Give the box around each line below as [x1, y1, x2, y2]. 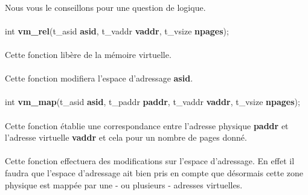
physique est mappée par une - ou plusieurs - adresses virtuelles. [5, 178, 243, 191]
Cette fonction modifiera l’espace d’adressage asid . [5, 72, 193, 85]
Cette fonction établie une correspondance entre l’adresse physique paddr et [5, 119, 289, 132]
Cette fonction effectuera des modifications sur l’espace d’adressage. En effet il [5, 155, 295, 167]
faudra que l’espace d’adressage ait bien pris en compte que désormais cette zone [5, 166, 304, 179]
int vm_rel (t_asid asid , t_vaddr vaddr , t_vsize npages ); [5, 24, 229, 37]
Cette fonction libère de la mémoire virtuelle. [5, 48, 172, 60]
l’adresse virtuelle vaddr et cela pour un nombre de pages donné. [5, 131, 247, 144]
